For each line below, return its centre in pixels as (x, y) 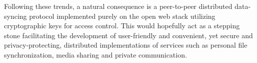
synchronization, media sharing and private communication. (95, 54)
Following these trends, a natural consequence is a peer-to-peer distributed (118, 6)
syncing (15, 16)
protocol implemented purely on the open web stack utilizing (122, 16)
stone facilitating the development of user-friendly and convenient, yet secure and (128, 35)
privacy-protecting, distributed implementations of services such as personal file (126, 45)
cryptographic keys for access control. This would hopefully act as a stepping (122, 26)
